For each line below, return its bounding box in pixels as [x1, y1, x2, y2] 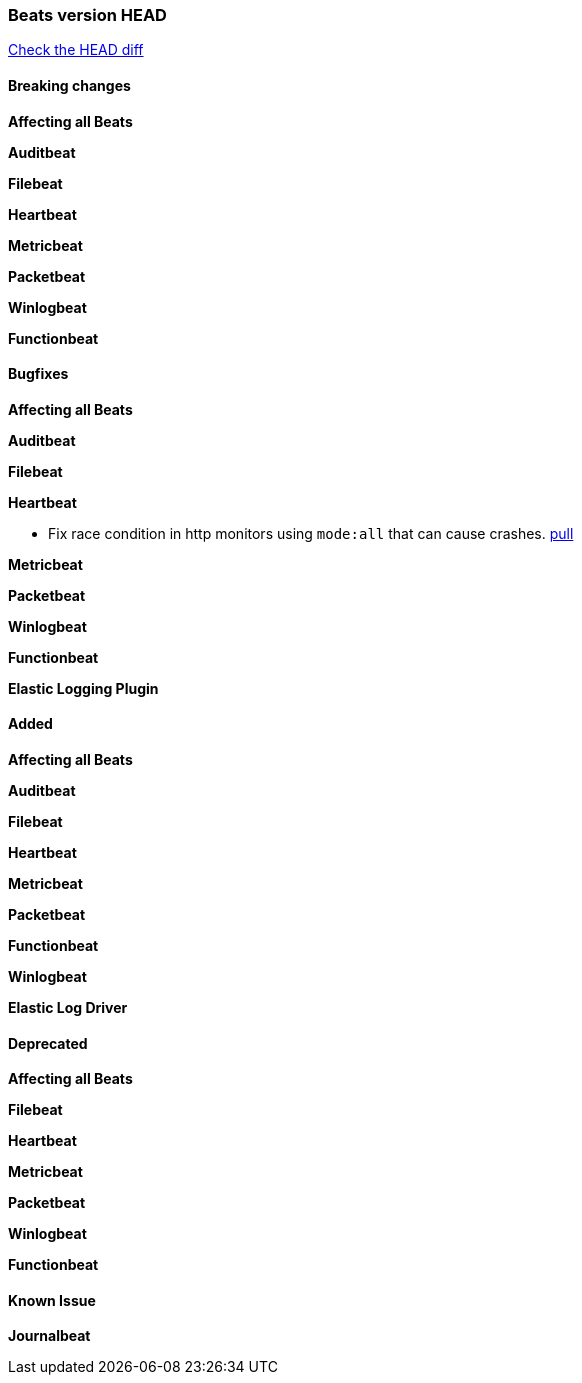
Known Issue [8, 1291, 96, 1309]
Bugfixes [8, 365, 69, 383]
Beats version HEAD [8, 5, 167, 25]
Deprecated [8, 1034, 88, 1052]
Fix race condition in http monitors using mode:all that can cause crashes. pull [48, 524, 574, 542]
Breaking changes [8, 76, 131, 94]
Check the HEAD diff [8, 41, 144, 59]
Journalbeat [8, 1327, 91, 1345]
